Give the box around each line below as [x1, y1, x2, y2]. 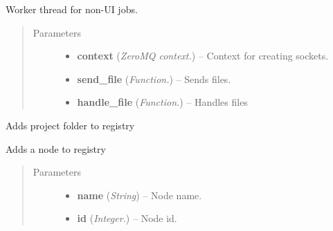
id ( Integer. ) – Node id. [77, 211, 177, 225]
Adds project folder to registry [6, 118, 135, 132]
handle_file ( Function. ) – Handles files [77, 95, 248, 109]
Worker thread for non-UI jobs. [6, 2, 138, 16]
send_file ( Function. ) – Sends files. [77, 71, 231, 86]
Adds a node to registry [6, 141, 106, 156]
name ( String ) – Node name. [77, 187, 202, 202]
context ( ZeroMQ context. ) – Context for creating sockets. [77, 48, 329, 63]
